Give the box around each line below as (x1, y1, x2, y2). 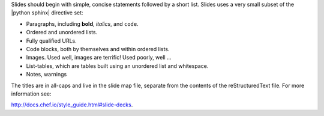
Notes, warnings (26, 71, 67, 78)
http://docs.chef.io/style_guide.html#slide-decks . (11, 101, 133, 108)
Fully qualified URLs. (26, 37, 77, 44)
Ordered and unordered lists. (26, 29, 98, 36)
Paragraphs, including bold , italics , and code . (26, 20, 139, 27)
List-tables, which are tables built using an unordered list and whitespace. (26, 62, 209, 69)
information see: (11, 90, 52, 97)
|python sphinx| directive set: (11, 9, 83, 16)
